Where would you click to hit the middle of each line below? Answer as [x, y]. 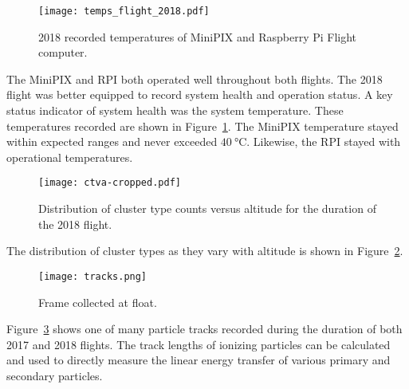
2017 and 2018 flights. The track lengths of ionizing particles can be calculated [199, 344]
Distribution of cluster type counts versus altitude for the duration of [207, 208]
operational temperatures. [70, 157]
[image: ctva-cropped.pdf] [110, 183]
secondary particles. [55, 375]
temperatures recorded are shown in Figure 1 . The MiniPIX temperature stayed [203, 126]
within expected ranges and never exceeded [112, 141]
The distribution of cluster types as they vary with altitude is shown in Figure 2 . [205, 251]
